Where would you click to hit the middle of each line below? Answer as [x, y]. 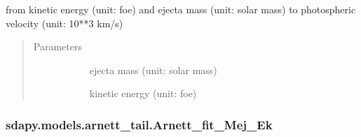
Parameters [57, 46]
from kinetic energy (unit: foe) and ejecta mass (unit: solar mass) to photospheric [181, 9]
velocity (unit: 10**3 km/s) [64, 23]
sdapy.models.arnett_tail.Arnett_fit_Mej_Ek [139, 124]
